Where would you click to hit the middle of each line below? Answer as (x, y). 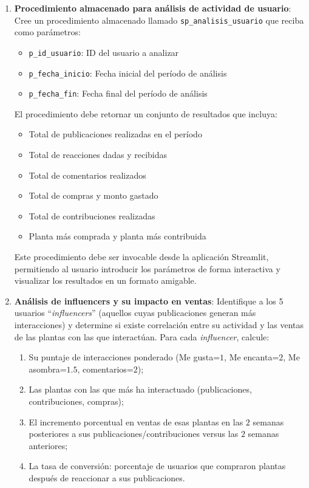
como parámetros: (47, 32)
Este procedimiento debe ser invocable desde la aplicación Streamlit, (141, 256)
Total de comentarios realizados (87, 175)
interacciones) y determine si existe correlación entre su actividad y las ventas (159, 324)
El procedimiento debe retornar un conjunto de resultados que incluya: (146, 113)
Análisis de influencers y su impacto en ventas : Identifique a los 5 (149, 301)
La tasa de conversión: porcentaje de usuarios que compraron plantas (157, 466)
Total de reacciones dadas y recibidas (98, 154)
